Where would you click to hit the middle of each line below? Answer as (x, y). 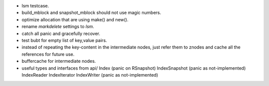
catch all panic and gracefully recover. (61, 33)
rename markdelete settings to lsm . (58, 27)
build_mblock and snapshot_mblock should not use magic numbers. (91, 13)
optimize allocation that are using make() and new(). (75, 19)
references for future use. (48, 54)
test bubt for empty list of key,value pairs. (64, 40)
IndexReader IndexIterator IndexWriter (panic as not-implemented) (90, 75)
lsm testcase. (35, 6)
